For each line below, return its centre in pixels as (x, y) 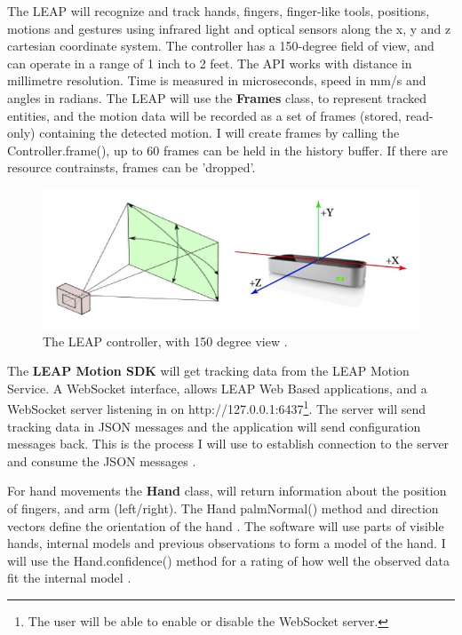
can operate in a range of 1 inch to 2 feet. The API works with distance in (210, 63)
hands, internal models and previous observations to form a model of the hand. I (227, 543)
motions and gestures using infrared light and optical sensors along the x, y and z (229, 28)
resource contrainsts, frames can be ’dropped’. (131, 167)
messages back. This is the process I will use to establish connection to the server (228, 444)
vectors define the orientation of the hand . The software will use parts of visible (226, 525)
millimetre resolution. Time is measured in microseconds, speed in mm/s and (217, 80)
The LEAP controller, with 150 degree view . (165, 341)
